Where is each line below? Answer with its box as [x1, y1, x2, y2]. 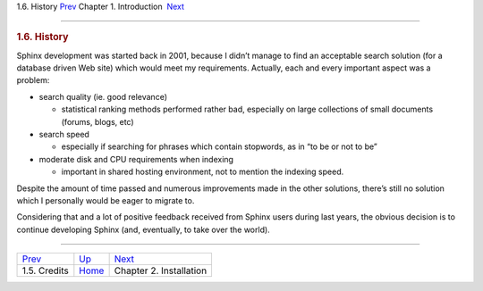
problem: [16, 75, 50, 86]
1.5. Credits [21, 264, 69, 277]
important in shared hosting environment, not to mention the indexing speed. [61, 166, 344, 178]
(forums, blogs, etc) [61, 116, 134, 127]
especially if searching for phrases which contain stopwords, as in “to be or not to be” [61, 141, 377, 152]
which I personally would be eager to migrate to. [16, 195, 195, 205]
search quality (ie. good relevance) [38, 91, 167, 102]
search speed [38, 129, 89, 139]
